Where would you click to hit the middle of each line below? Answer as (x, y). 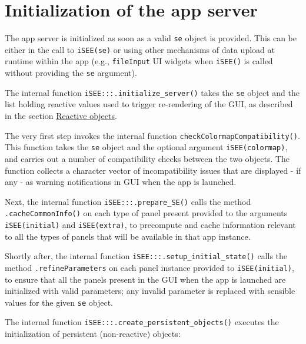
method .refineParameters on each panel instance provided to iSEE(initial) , (149, 267)
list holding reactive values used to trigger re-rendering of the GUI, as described (149, 104)
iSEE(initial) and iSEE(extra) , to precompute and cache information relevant (150, 224)
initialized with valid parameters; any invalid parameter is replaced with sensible (150, 291)
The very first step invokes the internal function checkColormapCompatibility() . (152, 135)
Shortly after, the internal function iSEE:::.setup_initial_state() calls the (146, 256)
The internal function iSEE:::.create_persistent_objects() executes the (142, 322)
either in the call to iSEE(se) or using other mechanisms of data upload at (140, 49)
